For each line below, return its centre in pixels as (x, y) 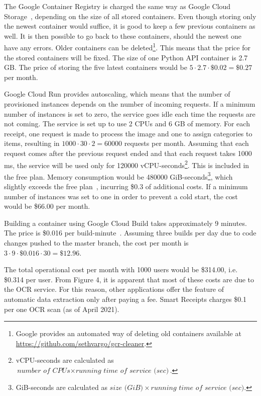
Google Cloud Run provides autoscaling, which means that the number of (117, 94)
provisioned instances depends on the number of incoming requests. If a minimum (130, 104)
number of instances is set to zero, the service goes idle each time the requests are (130, 113)
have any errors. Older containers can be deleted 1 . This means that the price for (127, 47)
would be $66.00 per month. (47, 206)
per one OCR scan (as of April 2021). (62, 309)
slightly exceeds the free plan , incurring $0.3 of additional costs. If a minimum (126, 186)
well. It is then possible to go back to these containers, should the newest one (123, 35)
